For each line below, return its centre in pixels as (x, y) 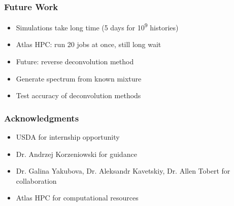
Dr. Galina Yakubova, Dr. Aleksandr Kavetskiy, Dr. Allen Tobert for (123, 171)
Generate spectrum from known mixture (79, 78)
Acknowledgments (42, 118)
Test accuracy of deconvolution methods (78, 95)
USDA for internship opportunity (68, 137)
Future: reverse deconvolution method (75, 61)
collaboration (36, 180)
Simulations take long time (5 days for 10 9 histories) (97, 27)
